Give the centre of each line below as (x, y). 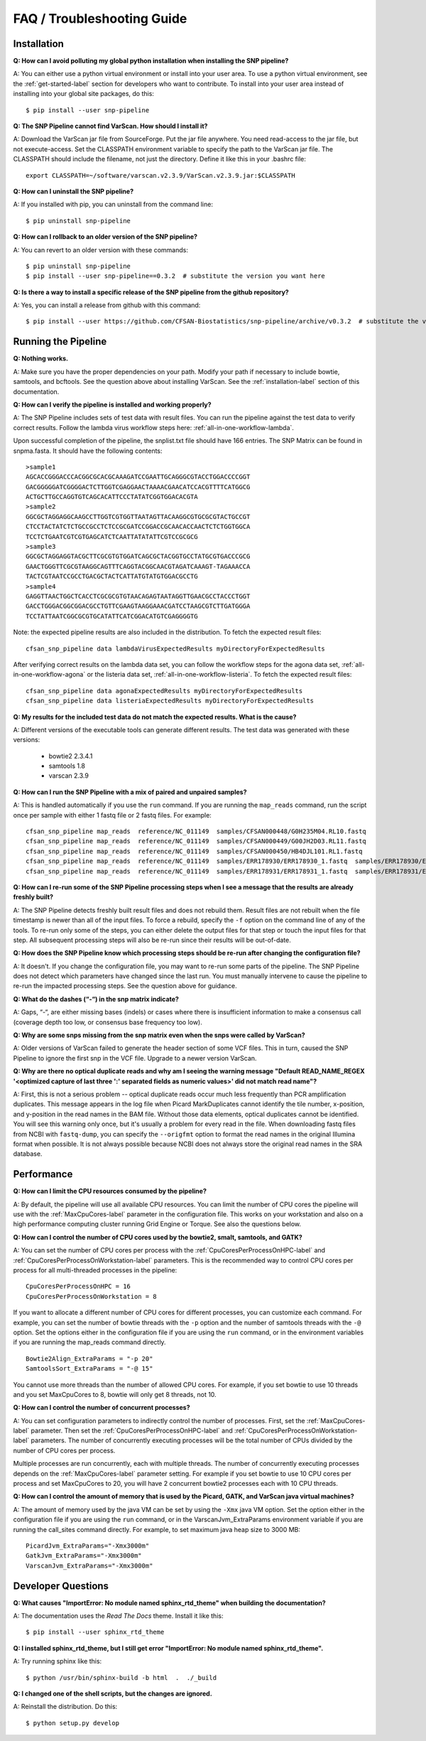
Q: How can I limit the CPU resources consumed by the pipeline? (110, 1191)
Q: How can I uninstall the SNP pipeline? (73, 191)
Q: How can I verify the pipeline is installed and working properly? (113, 405)
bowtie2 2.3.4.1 (71, 756)
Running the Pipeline (60, 342)
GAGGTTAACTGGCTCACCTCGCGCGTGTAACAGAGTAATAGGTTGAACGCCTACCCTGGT (138, 596)
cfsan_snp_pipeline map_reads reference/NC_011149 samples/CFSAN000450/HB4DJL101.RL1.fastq (194, 851)
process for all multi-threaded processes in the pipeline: (95, 1270)
